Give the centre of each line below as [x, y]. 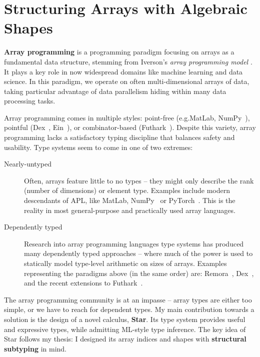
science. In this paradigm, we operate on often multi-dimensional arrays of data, [127, 81]
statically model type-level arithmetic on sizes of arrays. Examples [125, 263]
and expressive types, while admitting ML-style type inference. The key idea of [125, 329]
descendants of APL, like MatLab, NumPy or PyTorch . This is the [130, 200]
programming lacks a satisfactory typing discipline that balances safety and [119, 137]
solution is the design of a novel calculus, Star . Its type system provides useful [125, 319]
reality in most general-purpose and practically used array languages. [130, 210]
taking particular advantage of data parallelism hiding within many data [115, 91]
